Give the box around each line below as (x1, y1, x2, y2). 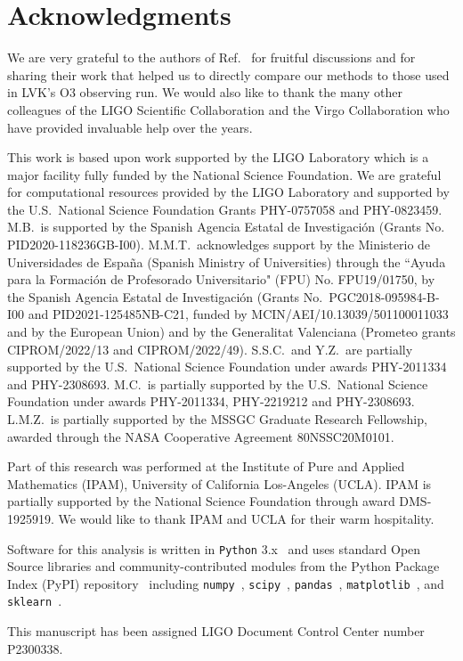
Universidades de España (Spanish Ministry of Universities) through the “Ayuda (7, 252, 446, 271)
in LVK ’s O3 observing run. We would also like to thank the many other (7, 83, 402, 102)
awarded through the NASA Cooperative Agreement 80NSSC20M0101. (7, 427, 394, 445)
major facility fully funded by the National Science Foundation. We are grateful (7, 165, 442, 184)
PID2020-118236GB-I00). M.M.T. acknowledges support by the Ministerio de (7, 235, 431, 254)
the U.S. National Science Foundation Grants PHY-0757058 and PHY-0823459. (7, 200, 443, 218)
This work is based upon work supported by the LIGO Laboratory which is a (7, 148, 429, 167)
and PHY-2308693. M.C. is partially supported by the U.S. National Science (7, 374, 428, 393)
